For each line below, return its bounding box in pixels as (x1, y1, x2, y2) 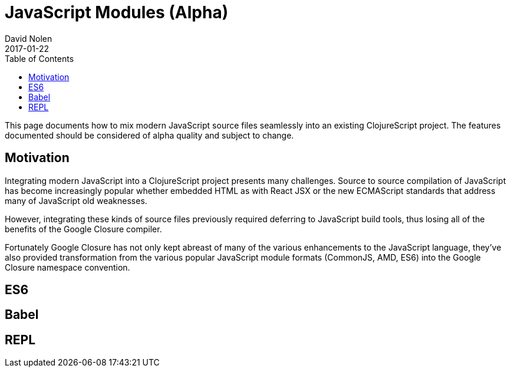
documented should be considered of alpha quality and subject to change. (5, 130, 294, 140)
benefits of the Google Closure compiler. (5, 223, 162, 234)
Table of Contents (5, 53, 74, 64)
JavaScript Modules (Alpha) (5, 2, 229, 22)
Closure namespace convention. (5, 262, 130, 272)
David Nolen (5, 33, 52, 44)
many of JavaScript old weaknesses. (5, 195, 147, 206)
